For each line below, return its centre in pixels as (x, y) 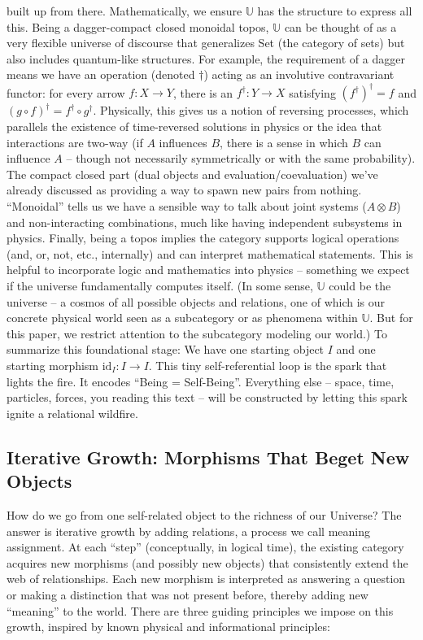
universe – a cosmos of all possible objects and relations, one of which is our (196, 301)
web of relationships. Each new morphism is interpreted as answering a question (206, 579)
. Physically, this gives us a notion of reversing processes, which (251, 110)
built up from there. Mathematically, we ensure (124, 11)
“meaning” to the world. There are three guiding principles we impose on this (200, 610)
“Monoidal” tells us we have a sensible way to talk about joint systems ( (187, 206)
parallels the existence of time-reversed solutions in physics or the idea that (194, 126)
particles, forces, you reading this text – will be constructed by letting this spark (207, 397)
